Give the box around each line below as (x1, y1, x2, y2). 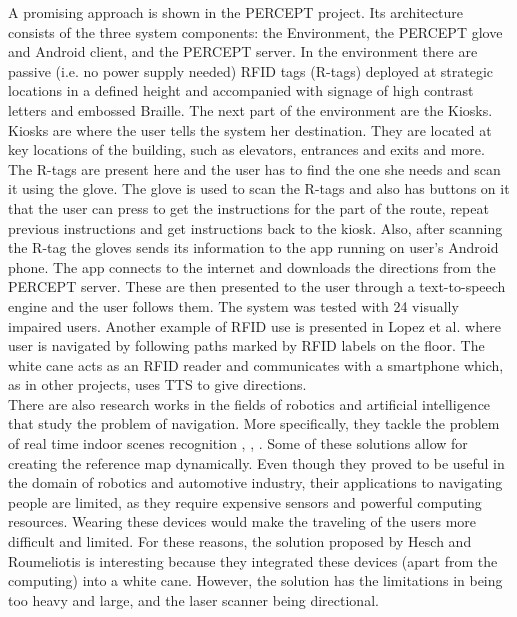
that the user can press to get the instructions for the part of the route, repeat (8, 197, 489, 218)
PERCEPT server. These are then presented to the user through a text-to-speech (8, 276, 506, 297)
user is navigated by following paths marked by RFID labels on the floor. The (8, 335, 485, 356)
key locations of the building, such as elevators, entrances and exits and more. (8, 139, 485, 160)
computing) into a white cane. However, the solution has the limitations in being (8, 570, 503, 591)
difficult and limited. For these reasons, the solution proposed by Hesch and (8, 531, 472, 552)
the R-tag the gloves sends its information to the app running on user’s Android (8, 237, 499, 258)
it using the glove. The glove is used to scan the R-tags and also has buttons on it (8, 178, 510, 199)
